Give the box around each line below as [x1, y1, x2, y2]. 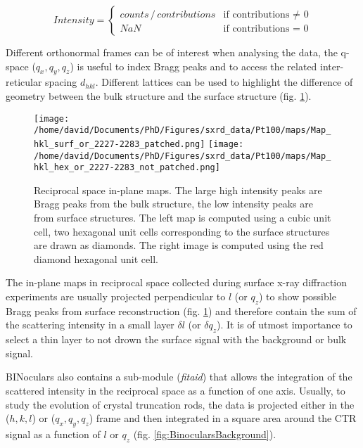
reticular [6, 75, 42, 89]
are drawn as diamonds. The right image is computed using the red [34, 238, 324, 252]
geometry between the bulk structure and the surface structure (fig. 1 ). [6, 88, 312, 103]
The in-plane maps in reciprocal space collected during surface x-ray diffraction [6, 275, 348, 290]
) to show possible [258, 289, 336, 304]
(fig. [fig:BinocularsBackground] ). [133, 426, 276, 441]
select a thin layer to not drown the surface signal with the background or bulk [6, 332, 347, 347]
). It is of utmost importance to [217, 317, 352, 332]
